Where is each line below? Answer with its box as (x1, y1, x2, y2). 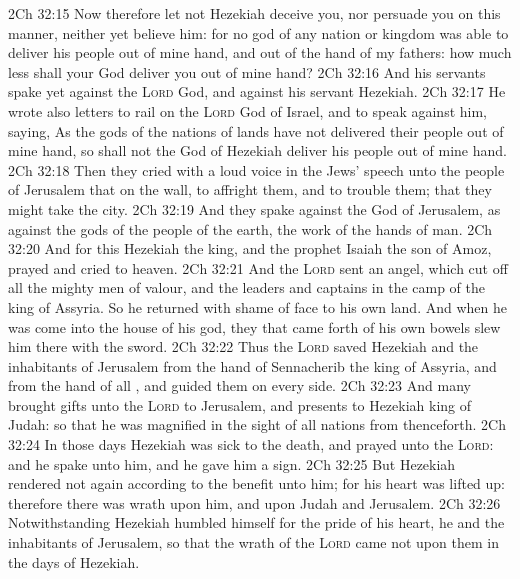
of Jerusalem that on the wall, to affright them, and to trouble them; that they (8, 179, 492, 200)
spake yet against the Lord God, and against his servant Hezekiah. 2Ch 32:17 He (8, 81, 506, 102)
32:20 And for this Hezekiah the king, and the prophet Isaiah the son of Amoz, (8, 238, 492, 259)
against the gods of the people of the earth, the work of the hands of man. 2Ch (8, 218, 493, 239)
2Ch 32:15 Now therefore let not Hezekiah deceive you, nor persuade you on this (8, 3, 501, 23)
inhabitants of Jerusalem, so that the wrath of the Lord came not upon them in (8, 532, 499, 553)
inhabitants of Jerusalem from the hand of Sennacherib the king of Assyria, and (8, 355, 497, 376)
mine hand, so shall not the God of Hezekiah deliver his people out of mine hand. (8, 140, 507, 161)
